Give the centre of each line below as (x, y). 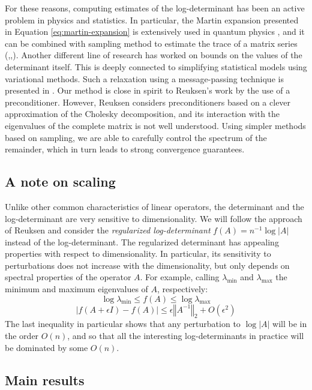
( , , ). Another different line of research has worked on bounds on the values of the (154, 55)
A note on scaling (60, 181)
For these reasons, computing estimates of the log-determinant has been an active (155, 8)
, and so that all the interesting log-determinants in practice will (186, 336)
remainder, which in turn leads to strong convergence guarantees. (125, 149)
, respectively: (183, 289)
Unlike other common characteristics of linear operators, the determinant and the (154, 206)
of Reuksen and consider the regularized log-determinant (108, 230)
